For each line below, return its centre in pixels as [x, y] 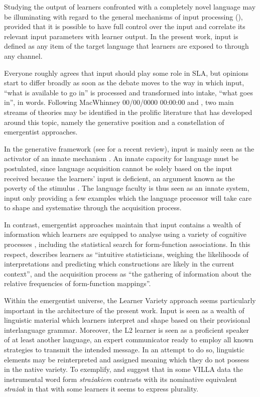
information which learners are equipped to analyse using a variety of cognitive [125, 234]
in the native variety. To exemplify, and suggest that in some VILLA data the [123, 369]
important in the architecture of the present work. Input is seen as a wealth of [124, 310]
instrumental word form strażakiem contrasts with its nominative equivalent [121, 379]
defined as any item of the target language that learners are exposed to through [126, 46]
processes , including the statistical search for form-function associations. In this [127, 244]
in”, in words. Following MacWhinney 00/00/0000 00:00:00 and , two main [119, 102]
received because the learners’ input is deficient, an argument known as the [119, 178]
